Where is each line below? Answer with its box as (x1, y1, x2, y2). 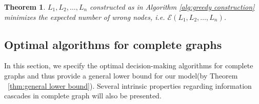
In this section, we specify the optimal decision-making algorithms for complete (4, 60, 253, 71)
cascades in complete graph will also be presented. (4, 90, 162, 101)
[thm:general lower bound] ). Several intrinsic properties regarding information (8, 80, 252, 91)
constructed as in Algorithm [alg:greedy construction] (90, 2, 255, 12)
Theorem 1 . (4, 2, 46, 12)
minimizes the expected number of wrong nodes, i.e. (4, 11, 165, 22)
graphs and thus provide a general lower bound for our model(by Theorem (4, 70, 238, 81)
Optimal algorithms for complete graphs (4, 36, 222, 52)
